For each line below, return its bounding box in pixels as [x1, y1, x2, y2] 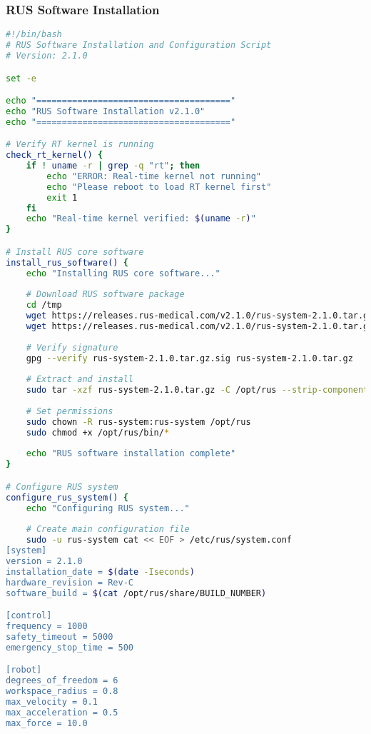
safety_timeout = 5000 [6, 631, 113, 642]
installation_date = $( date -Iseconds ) [6, 566, 195, 577]
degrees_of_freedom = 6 [6, 675, 118, 686]
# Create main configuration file [26, 524, 190, 535]
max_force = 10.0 [6, 718, 88, 728]
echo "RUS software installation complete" [26, 448, 236, 459]
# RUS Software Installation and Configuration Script [6, 40, 272, 51]
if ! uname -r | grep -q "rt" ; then [26, 161, 200, 171]
